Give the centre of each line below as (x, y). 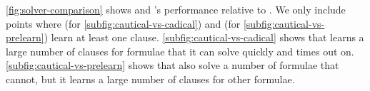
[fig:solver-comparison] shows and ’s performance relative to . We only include (176, 9)
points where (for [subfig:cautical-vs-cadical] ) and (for (123, 23)
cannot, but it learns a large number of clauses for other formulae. (150, 79)
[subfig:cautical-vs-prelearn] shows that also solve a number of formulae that (172, 65)
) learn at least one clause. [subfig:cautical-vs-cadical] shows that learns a (204, 37)
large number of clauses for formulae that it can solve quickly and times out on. (180, 51)
